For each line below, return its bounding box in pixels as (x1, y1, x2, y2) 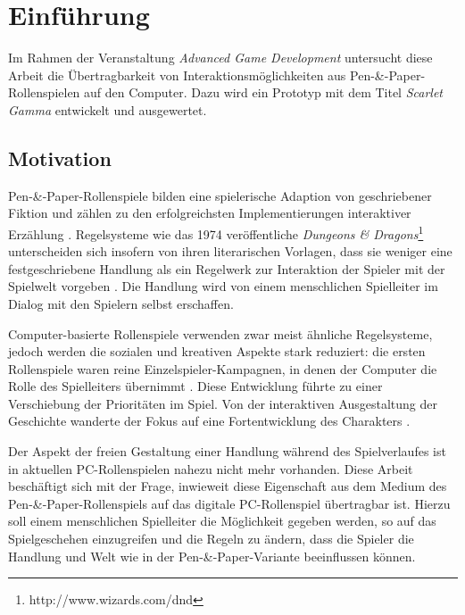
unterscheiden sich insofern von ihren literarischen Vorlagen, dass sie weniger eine (8, 242, 453, 261)
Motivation (8, 144, 112, 171)
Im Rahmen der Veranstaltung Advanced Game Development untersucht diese (8, 48, 433, 67)
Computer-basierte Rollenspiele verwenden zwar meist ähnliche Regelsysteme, (8, 324, 433, 343)
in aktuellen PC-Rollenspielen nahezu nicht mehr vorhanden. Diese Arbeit (8, 459, 413, 478)
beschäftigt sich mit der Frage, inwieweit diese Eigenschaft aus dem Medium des (8, 477, 447, 495)
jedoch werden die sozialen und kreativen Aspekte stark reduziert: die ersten (8, 342, 426, 361)
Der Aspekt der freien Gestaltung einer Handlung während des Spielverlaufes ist (8, 442, 446, 461)
